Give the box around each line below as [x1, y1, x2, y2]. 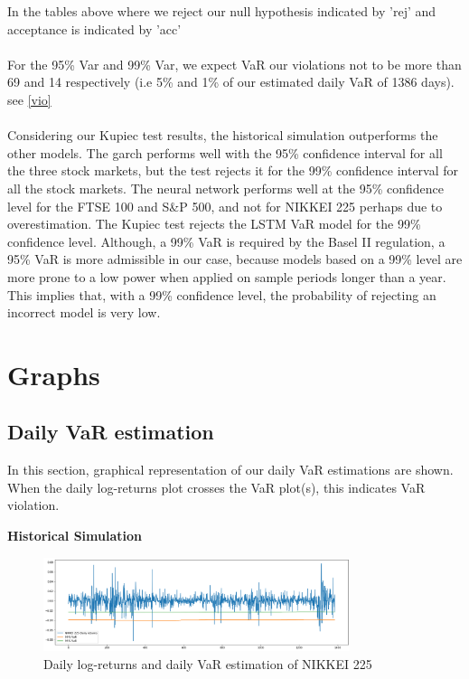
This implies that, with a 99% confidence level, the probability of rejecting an [7, 285, 436, 304]
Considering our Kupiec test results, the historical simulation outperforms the [7, 126, 438, 145]
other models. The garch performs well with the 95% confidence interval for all [7, 143, 443, 162]
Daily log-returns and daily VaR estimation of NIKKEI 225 [43, 654, 372, 673]
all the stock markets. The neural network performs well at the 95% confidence [7, 178, 444, 197]
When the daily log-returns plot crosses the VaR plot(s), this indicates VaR [7, 477, 426, 496]
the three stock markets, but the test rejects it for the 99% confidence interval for [7, 161, 459, 180]
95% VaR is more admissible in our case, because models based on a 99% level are [7, 250, 463, 269]
